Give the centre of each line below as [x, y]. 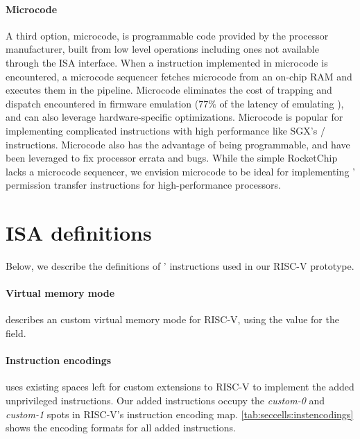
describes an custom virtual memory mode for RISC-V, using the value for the [172, 319]
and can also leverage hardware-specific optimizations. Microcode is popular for [174, 117]
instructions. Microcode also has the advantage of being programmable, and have [178, 144]
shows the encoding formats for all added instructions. [121, 428]
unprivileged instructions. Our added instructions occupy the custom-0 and [165, 401]
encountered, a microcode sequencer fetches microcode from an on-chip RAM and [179, 76]
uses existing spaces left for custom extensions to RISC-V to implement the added [180, 387]
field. [16, 333]
